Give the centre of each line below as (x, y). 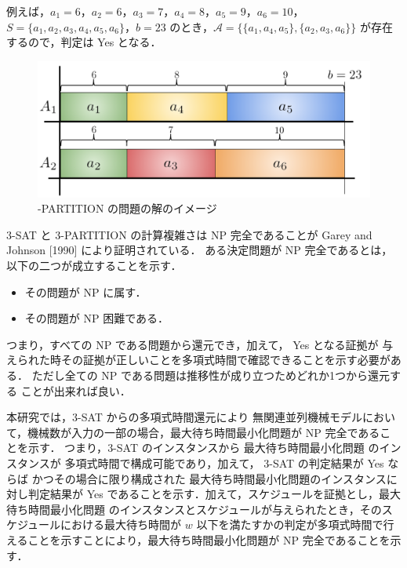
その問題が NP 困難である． (97, 318)
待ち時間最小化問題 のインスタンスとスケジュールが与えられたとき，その (194, 509)
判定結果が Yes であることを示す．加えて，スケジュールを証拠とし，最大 (214, 494)
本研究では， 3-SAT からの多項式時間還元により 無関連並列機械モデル (184, 417)
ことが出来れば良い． (76, 390)
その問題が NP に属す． (85, 291)
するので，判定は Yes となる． (84, 42)
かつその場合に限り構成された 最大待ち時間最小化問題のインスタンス (209, 478)
